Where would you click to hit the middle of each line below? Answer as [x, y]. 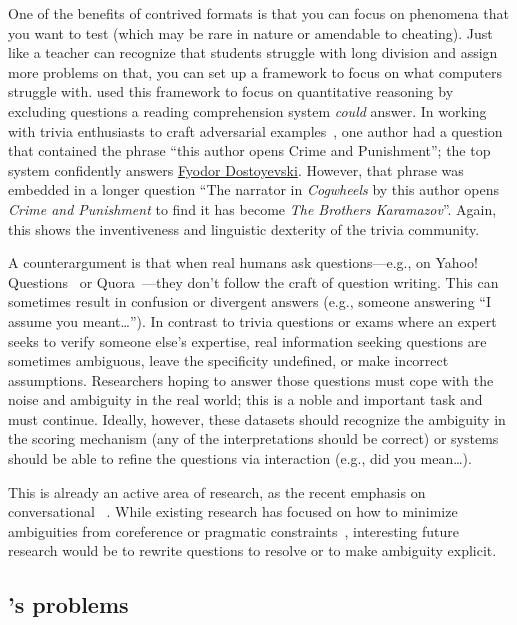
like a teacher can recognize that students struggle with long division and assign [253, 52]
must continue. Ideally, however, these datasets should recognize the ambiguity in [257, 418]
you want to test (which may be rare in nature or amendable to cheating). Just [250, 32]
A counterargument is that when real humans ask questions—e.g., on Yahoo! [243, 262]
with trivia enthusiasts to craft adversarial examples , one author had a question [255, 130]
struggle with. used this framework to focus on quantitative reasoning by [231, 91]
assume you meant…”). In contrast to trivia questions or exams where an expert [252, 320]
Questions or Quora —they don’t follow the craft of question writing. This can [253, 281]
